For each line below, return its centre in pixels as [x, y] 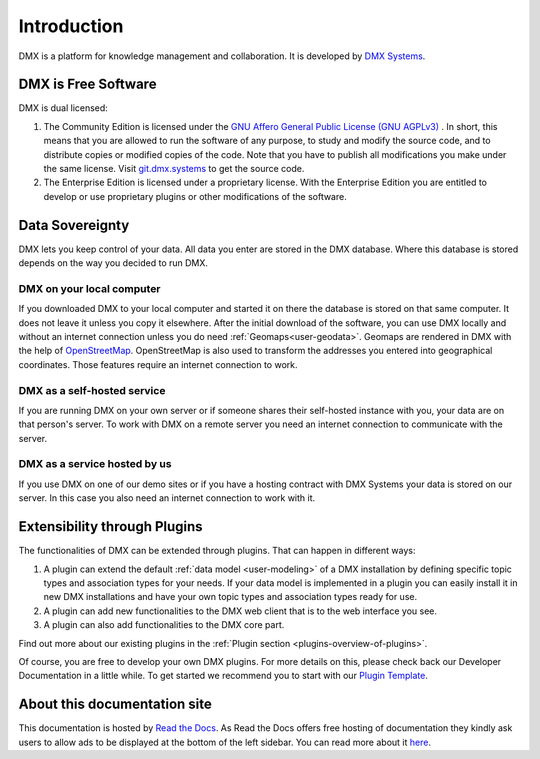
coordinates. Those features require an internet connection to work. [158, 364]
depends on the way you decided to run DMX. [113, 263]
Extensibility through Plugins [111, 526]
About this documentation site [115, 704]
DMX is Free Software [87, 84]
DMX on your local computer [89, 288]
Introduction [71, 26]
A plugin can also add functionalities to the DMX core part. [164, 625]
